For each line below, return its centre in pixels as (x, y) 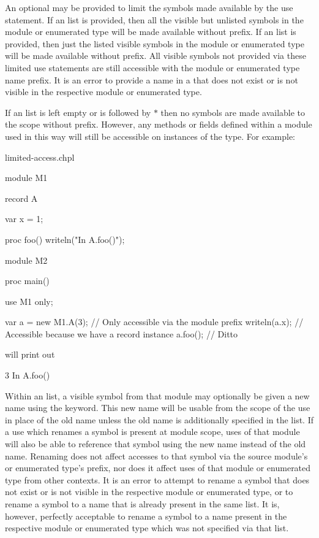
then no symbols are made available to (233, 112)
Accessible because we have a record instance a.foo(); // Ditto (122, 333)
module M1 (26, 178)
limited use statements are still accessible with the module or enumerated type (152, 67)
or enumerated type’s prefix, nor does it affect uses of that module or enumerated (158, 468)
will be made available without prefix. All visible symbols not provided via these (156, 56)
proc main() (27, 281)
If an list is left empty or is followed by (78, 112)
